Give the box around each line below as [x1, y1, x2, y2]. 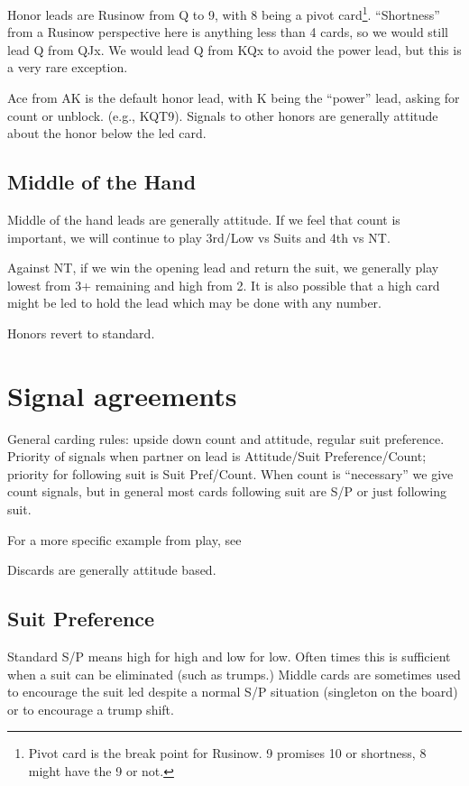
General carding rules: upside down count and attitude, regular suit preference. [7, 429, 445, 448]
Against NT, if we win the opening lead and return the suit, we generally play [7, 258, 439, 277]
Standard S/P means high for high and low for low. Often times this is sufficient [7, 647, 451, 666]
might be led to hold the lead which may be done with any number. [7, 293, 382, 312]
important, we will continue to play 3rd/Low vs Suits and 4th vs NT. [7, 227, 391, 246]
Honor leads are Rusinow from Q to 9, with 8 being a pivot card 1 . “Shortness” [7, 3, 440, 23]
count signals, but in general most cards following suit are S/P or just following [7, 482, 446, 501]
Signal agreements [7, 376, 237, 413]
